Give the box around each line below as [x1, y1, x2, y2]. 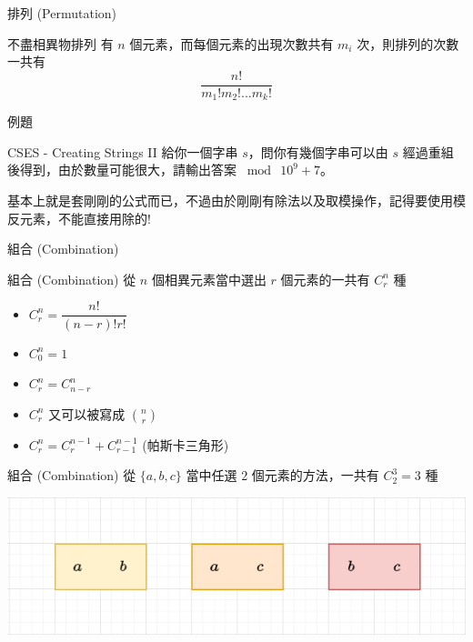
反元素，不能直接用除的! [7, 208, 151, 227]
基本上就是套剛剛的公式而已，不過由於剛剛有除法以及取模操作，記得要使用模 [7, 191, 466, 210]
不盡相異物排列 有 [7, 34, 114, 53]
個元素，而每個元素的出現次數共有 [129, 34, 334, 53]
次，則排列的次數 [357, 34, 459, 53]
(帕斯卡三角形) [142, 435, 229, 454]
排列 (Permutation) [7, 4, 117, 22]
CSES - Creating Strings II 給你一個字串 [7, 142, 238, 161]
